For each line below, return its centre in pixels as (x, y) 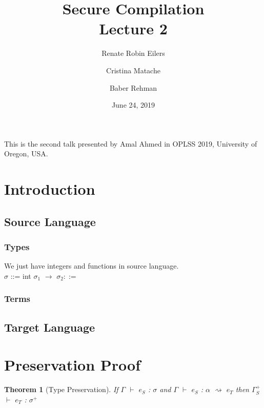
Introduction (50, 189)
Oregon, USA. (26, 154)
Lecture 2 (133, 28)
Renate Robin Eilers (133, 53)
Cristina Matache (133, 70)
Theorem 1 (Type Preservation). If (61, 389)
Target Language (50, 327)
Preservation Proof (73, 365)
